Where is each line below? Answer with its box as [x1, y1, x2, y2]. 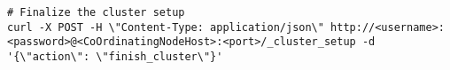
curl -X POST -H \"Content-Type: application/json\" [7, 20, 324, 34]
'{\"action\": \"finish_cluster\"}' [7, 50, 223, 63]
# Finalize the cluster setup [7, 6, 185, 19]
